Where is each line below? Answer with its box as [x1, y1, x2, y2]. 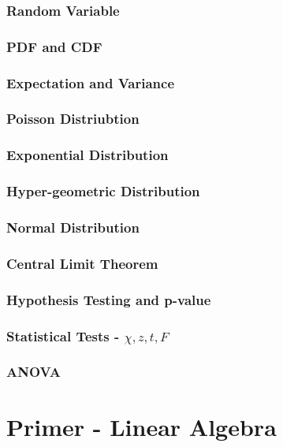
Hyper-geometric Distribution [6, 181, 200, 201]
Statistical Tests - [6, 326, 120, 345]
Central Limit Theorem [6, 253, 158, 273]
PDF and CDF [6, 36, 102, 56]
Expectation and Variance [6, 73, 175, 92]
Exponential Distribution [6, 145, 169, 165]
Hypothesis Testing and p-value [6, 289, 211, 309]
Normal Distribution [6, 217, 140, 237]
